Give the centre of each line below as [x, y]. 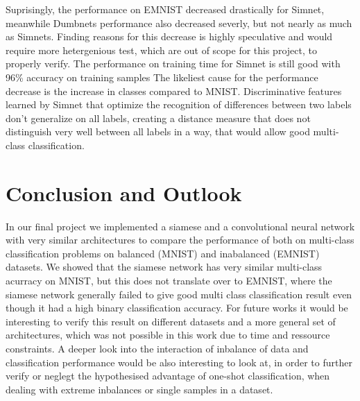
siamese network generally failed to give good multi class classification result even [179, 294]
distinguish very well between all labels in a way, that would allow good [158, 131]
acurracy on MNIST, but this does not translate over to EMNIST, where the [169, 281]
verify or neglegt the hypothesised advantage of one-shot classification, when [168, 376]
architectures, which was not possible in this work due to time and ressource [168, 335]
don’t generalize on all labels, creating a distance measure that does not [158, 118]
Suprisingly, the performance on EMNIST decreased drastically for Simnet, [165, 9]
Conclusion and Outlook [124, 193]
